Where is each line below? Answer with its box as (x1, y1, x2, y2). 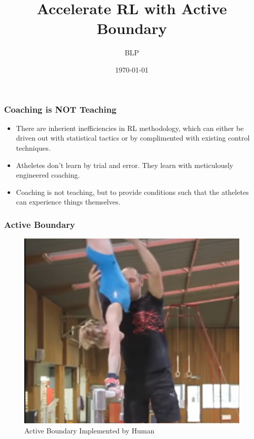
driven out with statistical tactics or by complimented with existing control (16, 132, 250, 143)
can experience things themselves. (16, 196, 121, 207)
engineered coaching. (16, 170, 80, 180)
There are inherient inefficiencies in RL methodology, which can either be (16, 122, 244, 133)
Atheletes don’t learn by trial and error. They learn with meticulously (16, 159, 233, 170)
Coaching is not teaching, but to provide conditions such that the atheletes (16, 186, 249, 197)
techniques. (16, 142, 51, 153)
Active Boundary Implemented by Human (24, 425, 155, 435)
